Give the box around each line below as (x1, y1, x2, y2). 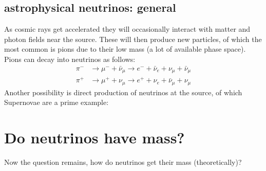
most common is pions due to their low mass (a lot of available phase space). (4, 44, 246, 54)
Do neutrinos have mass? (4, 127, 185, 148)
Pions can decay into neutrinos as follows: (4, 53, 136, 64)
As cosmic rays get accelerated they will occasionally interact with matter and (4, 24, 251, 34)
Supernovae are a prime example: (4, 97, 109, 108)
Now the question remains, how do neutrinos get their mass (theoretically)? (4, 157, 242, 167)
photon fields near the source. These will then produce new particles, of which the (4, 33, 262, 44)
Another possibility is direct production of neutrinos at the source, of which (4, 87, 242, 97)
